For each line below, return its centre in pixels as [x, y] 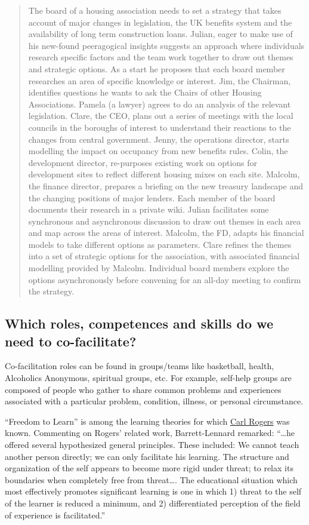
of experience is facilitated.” [55, 515]
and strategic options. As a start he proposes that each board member [157, 68]
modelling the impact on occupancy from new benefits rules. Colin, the [158, 151]
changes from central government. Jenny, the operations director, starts [159, 139]
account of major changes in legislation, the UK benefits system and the [160, 22]
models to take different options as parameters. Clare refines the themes [160, 244]
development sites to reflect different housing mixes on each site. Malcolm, [164, 174]
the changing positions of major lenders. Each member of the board [152, 197]
